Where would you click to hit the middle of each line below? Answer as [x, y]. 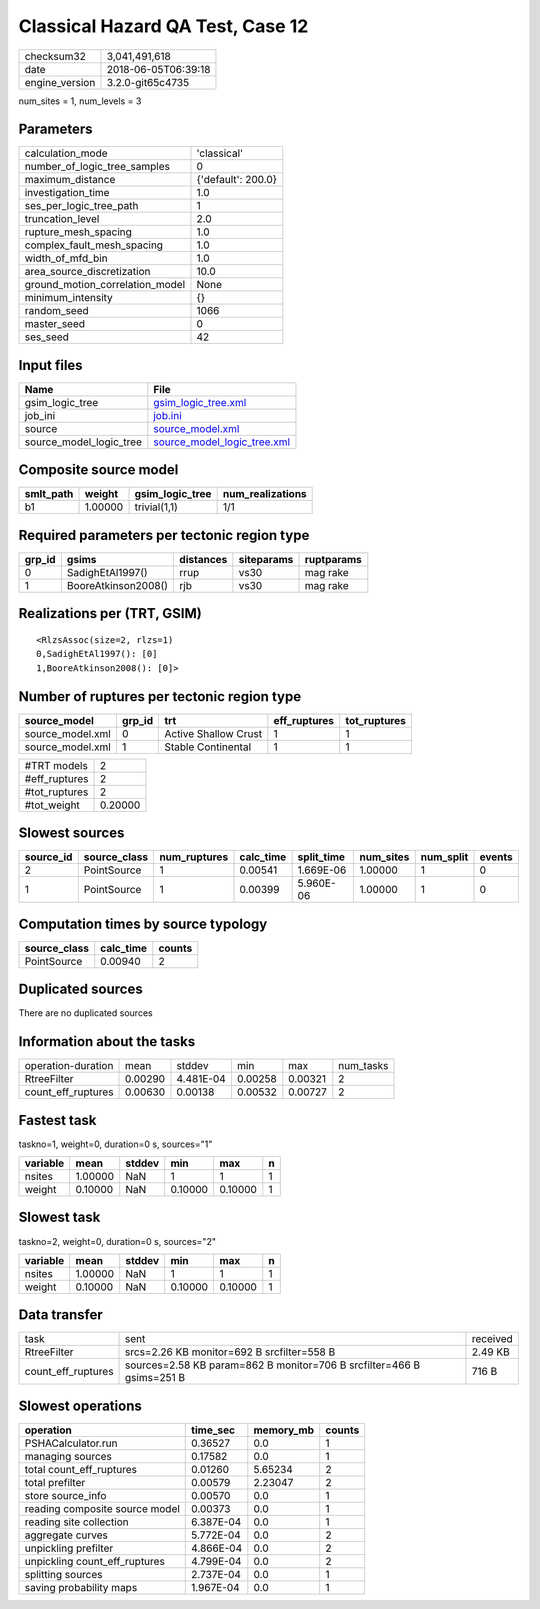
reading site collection [76, 1522]
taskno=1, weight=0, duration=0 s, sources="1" [115, 1144]
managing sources [68, 1456]
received [492, 1339]
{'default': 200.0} [237, 180]
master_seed [54, 324]
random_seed [56, 311]
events [496, 857]
